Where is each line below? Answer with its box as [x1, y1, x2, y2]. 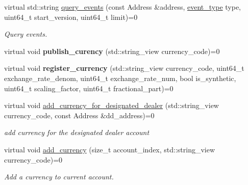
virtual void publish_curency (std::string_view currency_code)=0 [4, 45, 220, 56]
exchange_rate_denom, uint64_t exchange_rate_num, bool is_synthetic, [4, 72, 236, 83]
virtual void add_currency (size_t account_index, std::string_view [4, 144, 215, 154]
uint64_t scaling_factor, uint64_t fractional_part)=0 [4, 83, 173, 93]
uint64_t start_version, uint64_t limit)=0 [4, 11, 138, 22]
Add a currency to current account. [4, 171, 114, 182]
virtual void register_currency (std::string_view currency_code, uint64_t [4, 63, 244, 73]
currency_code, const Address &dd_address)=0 [4, 110, 155, 120]
